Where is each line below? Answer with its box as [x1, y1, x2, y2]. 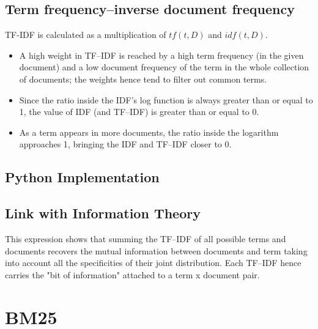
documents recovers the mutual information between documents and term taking [5, 244, 308, 257]
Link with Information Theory [5, 204, 201, 223]
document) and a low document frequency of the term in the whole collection [19, 61, 309, 73]
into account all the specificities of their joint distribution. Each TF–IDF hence [5, 256, 301, 269]
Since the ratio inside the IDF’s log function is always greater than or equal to [19, 93, 313, 106]
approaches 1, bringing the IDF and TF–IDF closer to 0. [19, 138, 232, 150]
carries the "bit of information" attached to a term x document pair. [5, 268, 260, 281]
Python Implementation [5, 168, 160, 187]
